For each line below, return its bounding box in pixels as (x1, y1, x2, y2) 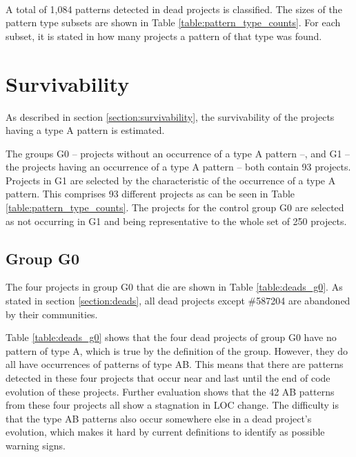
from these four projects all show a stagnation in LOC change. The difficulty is (6, 398, 339, 412)
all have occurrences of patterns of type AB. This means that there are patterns (6, 357, 344, 371)
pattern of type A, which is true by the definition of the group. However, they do (6, 343, 348, 358)
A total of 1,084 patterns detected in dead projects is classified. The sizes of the (6, 1, 342, 16)
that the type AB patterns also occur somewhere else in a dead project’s (6, 411, 312, 425)
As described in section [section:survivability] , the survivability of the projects (6, 109, 335, 124)
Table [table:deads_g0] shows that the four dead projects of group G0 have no (6, 330, 337, 344)
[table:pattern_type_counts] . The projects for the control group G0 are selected (6, 200, 344, 215)
